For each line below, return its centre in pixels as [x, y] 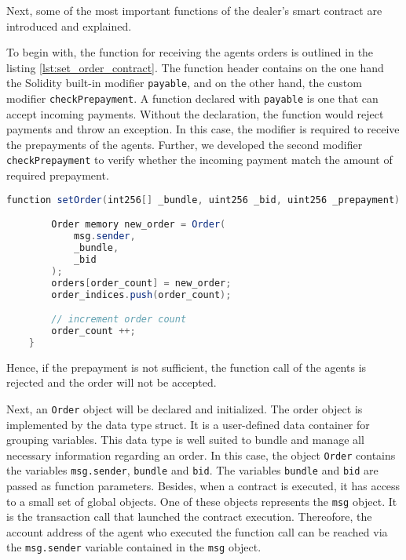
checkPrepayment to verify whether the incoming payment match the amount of [199, 160]
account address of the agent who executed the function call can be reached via [197, 531]
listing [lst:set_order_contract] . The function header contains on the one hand [195, 67]
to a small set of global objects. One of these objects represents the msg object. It [202, 501]
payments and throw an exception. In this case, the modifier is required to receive [203, 129]
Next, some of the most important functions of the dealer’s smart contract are [194, 10]
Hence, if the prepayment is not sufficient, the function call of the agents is [187, 367]
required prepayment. [58, 175]
